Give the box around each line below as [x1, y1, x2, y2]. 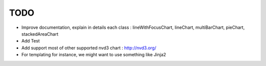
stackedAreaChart [21, 31, 59, 37]
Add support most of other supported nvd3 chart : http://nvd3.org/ [21, 44, 157, 51]
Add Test [21, 38, 40, 44]
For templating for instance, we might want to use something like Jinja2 [21, 52, 166, 58]
